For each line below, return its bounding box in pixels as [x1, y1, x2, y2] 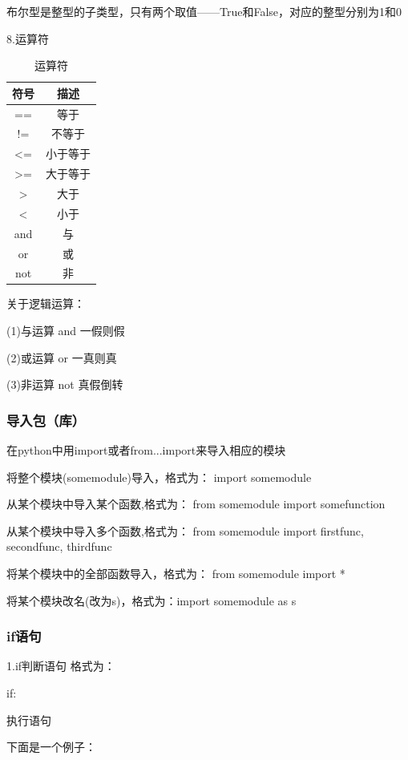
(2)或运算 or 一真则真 [6, 349, 117, 366]
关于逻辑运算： [6, 295, 85, 312]
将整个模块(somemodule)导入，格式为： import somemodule [6, 468, 312, 485]
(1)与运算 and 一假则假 [6, 322, 125, 339]
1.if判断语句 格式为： [6, 657, 115, 674]
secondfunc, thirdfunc [6, 538, 112, 555]
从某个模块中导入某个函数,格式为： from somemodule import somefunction [6, 495, 386, 512]
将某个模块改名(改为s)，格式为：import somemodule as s [6, 592, 297, 608]
